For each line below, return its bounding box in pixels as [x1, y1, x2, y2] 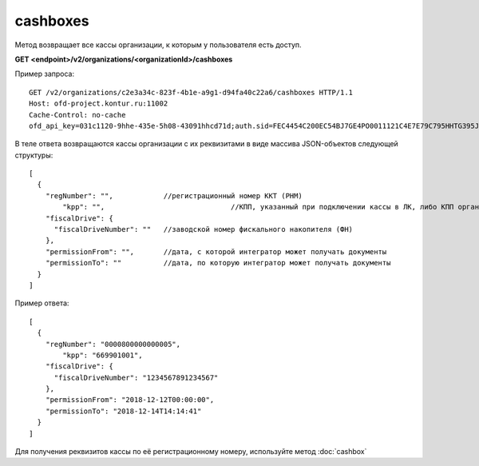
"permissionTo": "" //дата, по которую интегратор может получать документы [45, 258, 391, 268]
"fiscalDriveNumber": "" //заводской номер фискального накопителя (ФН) [53, 225, 354, 234]
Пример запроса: [14, 69, 75, 79]
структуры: [14, 150, 53, 160]
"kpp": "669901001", [62, 350, 143, 360]
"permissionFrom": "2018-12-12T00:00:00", [45, 396, 215, 404]
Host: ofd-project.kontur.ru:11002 [29, 99, 168, 108]
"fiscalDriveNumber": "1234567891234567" [53, 372, 219, 382]
